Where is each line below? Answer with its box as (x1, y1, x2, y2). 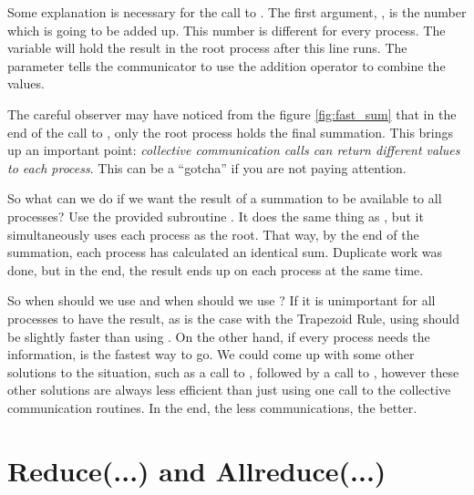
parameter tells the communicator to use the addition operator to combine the (7, 56, 446, 75)
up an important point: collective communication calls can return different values (7, 140, 460, 160)
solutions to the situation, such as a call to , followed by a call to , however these (7, 362, 459, 381)
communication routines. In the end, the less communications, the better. (7, 397, 417, 417)
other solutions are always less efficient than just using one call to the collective (7, 380, 451, 399)
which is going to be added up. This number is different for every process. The (7, 20, 446, 39)
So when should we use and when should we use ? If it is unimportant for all (7, 291, 436, 310)
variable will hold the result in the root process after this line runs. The (7, 38, 407, 57)
